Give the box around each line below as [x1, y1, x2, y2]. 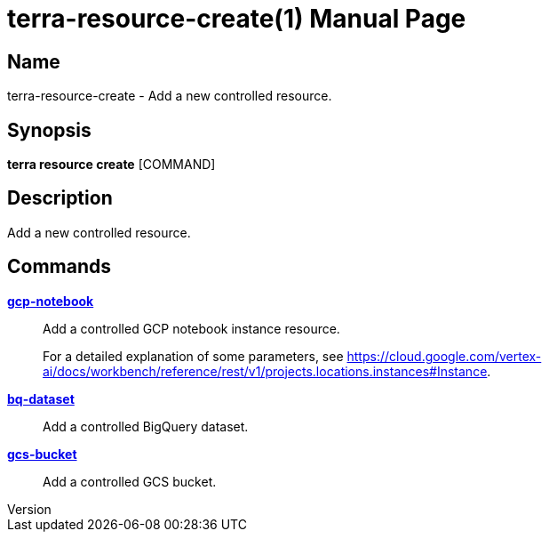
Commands [7, 255, 112, 278]
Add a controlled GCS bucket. [43, 473, 217, 489]
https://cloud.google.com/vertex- [346, 348, 542, 364]
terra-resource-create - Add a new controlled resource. [7, 88, 332, 104]
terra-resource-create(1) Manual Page [7, 4, 466, 34]
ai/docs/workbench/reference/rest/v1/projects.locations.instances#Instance [43, 363, 488, 379]
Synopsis [7, 118, 91, 141]
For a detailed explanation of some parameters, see [43, 348, 344, 364]
